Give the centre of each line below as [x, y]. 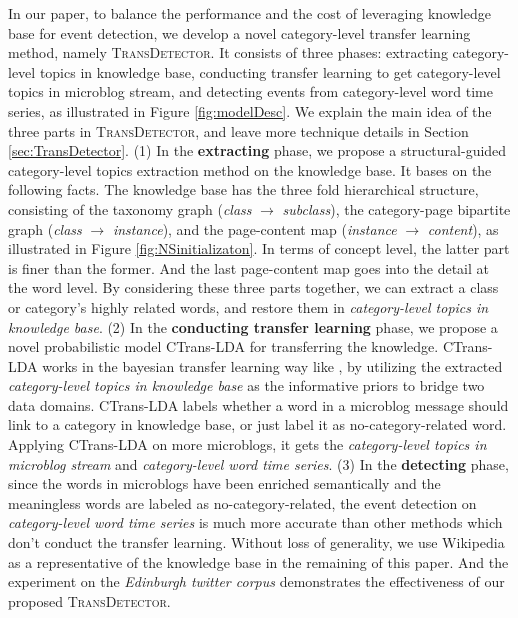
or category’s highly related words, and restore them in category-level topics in [248, 306]
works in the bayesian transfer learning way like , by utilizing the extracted [272, 365]
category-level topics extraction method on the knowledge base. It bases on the [250, 169]
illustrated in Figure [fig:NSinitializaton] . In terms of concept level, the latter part [259, 248]
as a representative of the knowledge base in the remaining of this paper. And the [258, 561]
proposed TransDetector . [89, 600]
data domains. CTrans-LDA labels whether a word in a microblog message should [258, 404]
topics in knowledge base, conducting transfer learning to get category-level [270, 71]
